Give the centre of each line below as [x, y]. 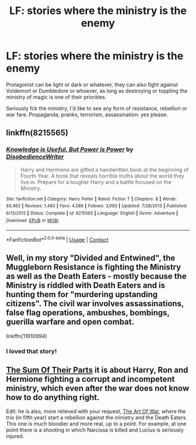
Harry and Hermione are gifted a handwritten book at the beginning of [104, 169]
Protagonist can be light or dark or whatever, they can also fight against [92, 84]
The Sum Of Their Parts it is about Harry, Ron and [97, 370]
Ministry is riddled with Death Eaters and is [85, 285]
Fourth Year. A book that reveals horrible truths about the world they [102, 176]
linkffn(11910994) [27, 336]
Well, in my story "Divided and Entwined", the [91, 258]
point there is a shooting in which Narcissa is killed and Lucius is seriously [95, 430]
